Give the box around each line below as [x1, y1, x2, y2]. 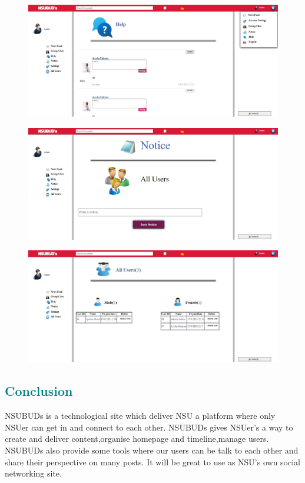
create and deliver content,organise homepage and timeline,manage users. [5, 432, 269, 445]
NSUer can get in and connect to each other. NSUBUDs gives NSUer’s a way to [5, 421, 293, 433]
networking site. [5, 467, 62, 479]
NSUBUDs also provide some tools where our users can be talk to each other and [5, 444, 299, 456]
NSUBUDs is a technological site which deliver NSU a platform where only [5, 409, 276, 422]
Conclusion [5, 382, 73, 400]
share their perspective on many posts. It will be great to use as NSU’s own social [5, 455, 300, 468]
